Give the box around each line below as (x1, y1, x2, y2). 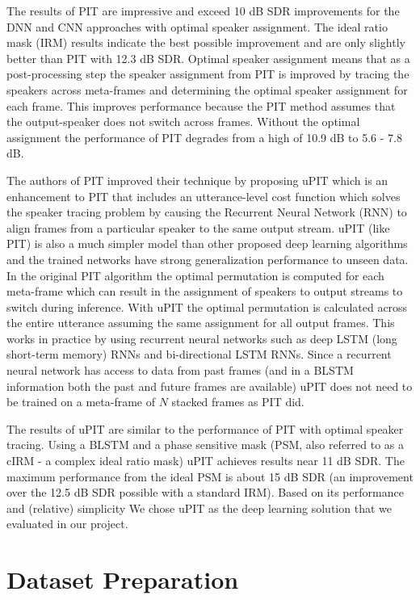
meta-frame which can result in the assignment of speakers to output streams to (6, 283, 403, 300)
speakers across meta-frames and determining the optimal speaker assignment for (6, 81, 408, 98)
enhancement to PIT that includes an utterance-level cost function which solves (6, 187, 401, 204)
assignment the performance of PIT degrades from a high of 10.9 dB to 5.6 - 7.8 (6, 128, 402, 145)
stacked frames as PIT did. (171, 393, 304, 410)
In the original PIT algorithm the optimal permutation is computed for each (6, 266, 384, 283)
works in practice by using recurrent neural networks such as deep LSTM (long (6, 329, 397, 346)
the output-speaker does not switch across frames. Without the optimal (6, 113, 360, 130)
